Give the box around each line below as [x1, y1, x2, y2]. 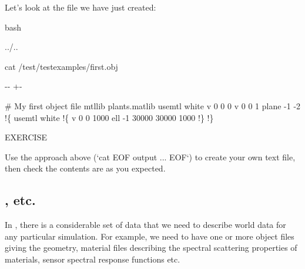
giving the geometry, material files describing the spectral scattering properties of [5, 241, 297, 254]
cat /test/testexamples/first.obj [5, 60, 118, 72]
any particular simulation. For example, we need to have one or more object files [5, 230, 294, 242]
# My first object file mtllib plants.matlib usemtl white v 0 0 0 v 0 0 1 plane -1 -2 [5, 99, 301, 112]
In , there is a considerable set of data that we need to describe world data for [5, 218, 286, 231]
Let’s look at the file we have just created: [5, 1, 156, 13]
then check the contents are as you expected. [5, 162, 166, 174]
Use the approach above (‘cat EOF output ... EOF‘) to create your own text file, [5, 150, 296, 163]
